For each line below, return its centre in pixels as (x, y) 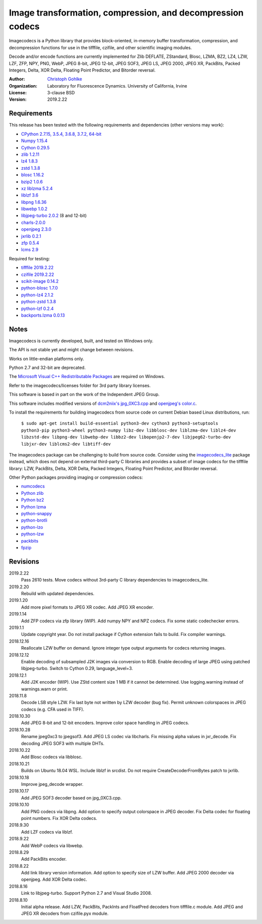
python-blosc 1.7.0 (40, 288)
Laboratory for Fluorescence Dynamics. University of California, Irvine (117, 86)
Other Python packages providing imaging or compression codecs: (76, 477)
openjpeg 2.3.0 (36, 229)
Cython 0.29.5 (35, 147)
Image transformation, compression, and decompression (126, 13)
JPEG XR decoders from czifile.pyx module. (65, 914)
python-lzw (33, 534)
